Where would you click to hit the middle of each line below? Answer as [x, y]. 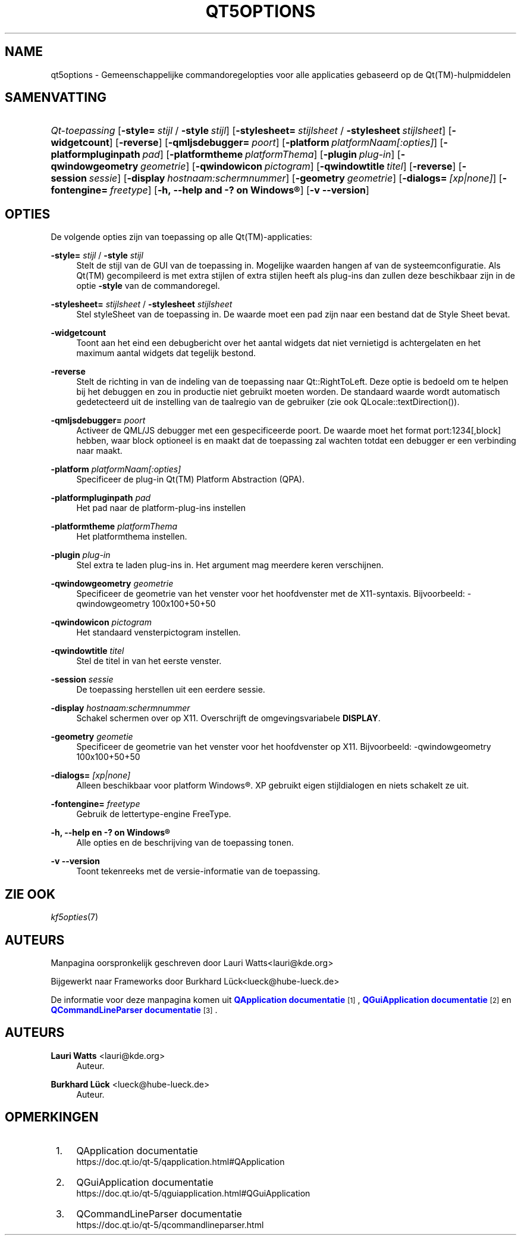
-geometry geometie [92, 737]
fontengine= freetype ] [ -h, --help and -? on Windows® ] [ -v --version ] [210, 190]
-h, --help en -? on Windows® [111, 833]
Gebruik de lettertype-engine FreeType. [154, 814]
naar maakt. [99, 451]
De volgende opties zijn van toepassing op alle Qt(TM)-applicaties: [181, 237]
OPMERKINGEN [52, 1117]
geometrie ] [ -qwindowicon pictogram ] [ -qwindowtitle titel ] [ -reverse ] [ [301, 166]
